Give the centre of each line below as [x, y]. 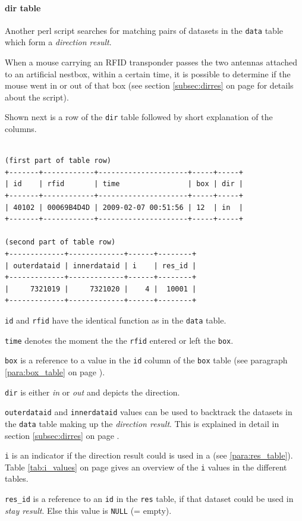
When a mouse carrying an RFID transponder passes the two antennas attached [151, 62]
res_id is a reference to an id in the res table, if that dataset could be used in [149, 499]
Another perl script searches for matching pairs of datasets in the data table [144, 30]
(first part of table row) [58, 161]
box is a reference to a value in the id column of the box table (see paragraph [146, 360]
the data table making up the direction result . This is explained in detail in [142, 423]
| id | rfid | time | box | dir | [124, 184]
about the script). [37, 97]
